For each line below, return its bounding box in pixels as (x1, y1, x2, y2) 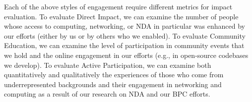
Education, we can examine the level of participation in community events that (4, 40, 245, 51)
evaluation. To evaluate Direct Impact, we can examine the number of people (4, 11, 239, 21)
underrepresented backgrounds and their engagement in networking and (4, 79, 222, 89)
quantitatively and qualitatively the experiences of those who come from (4, 69, 224, 80)
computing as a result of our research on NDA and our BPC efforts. (4, 89, 210, 99)
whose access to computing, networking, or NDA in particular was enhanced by (4, 21, 245, 31)
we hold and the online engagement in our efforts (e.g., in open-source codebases (4, 50, 249, 60)
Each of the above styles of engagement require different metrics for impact (4, 1, 233, 11)
